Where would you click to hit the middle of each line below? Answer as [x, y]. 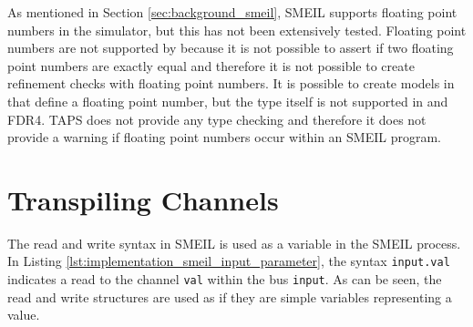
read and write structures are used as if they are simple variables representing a [230, 296]
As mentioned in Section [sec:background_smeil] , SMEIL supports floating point [232, 12]
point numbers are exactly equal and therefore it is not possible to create [211, 65]
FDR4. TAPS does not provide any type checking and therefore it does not [217, 119]
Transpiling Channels [143, 199]
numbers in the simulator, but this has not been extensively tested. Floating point [237, 30]
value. [24, 315]
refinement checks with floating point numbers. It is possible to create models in [231, 83]
